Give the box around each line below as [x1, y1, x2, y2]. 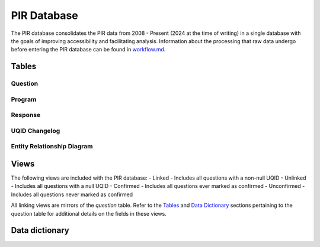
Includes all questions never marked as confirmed [11, 191, 133, 198]
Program [11, 95, 37, 103]
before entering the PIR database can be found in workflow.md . [11, 46, 166, 53]
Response [11, 111, 41, 119]
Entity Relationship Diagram [11, 142, 93, 151]
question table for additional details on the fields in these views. [11, 210, 167, 217]
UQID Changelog [11, 126, 60, 135]
